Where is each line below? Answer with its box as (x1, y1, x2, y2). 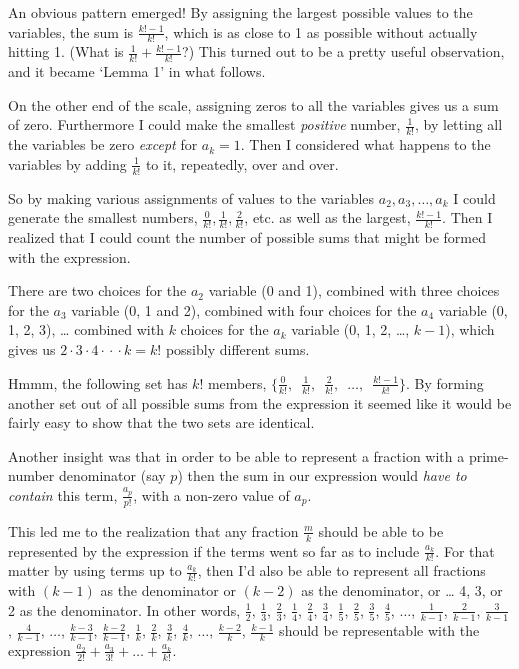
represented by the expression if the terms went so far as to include (8, 540, 420, 561)
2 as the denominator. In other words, (8, 599, 241, 620)
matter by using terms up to (8, 560, 182, 581)
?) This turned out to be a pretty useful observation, (182, 41, 505, 62)
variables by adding (8, 153, 127, 174)
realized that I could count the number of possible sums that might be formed (8, 227, 486, 248)
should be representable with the (279, 620, 480, 641)
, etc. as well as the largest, (244, 207, 411, 228)
